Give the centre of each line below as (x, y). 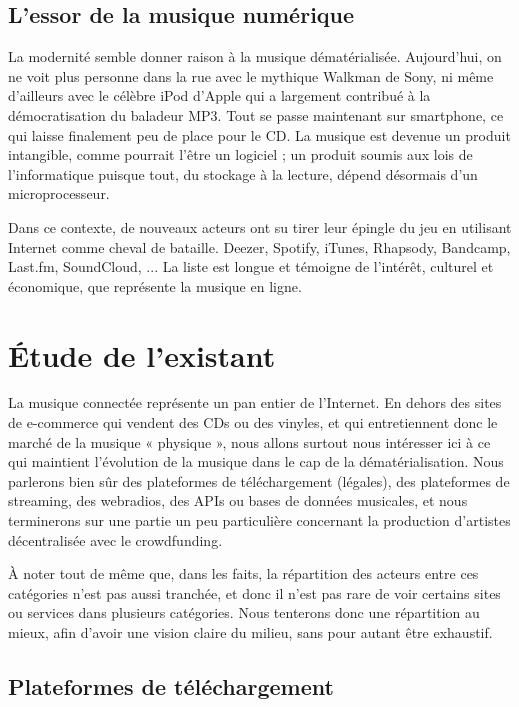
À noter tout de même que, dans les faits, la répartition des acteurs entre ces (243, 573)
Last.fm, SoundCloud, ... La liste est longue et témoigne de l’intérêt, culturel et (251, 266)
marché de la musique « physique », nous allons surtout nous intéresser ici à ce (249, 441)
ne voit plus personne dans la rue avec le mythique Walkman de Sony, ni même (251, 75)
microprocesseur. (59, 193)
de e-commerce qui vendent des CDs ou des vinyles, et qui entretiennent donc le (253, 422)
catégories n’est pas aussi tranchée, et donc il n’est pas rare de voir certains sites (254, 592)
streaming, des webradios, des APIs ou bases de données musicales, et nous (238, 500)
